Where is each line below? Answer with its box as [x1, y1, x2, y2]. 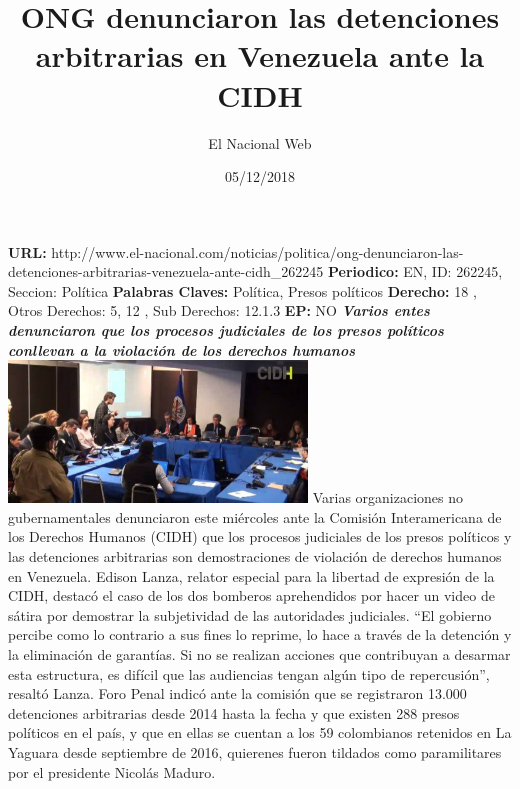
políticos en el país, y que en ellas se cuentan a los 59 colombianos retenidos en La [8, 722, 512, 743]
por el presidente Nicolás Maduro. [8, 761, 216, 782]
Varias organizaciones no [312, 487, 464, 508]
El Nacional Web [208, 132, 312, 153]
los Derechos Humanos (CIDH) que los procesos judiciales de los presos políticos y [8, 526, 512, 547]
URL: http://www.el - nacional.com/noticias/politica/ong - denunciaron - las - [8, 241, 464, 262]
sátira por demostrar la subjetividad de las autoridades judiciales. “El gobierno [8, 604, 492, 625]
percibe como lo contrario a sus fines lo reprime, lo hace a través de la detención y [8, 624, 512, 645]
